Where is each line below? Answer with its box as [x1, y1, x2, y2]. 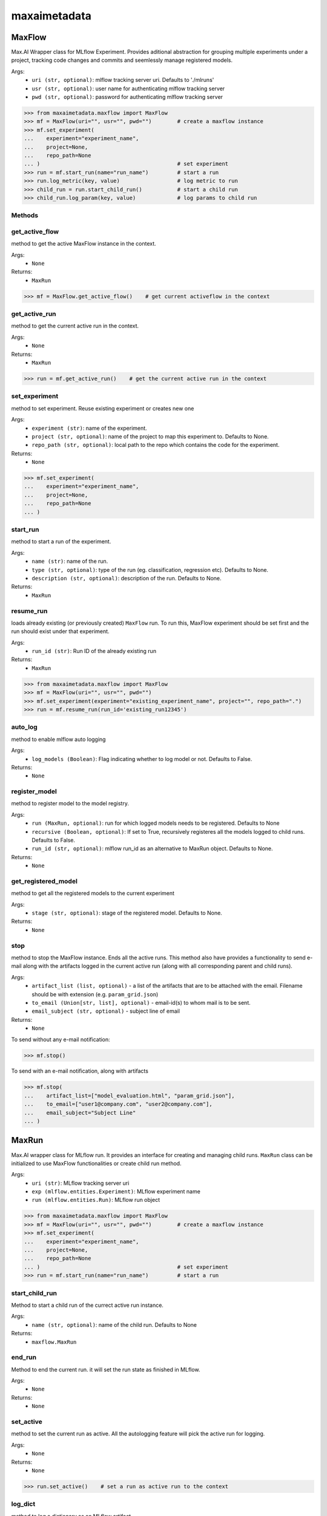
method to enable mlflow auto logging [11, 736, 106, 743]
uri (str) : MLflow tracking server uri [31, 1179, 130, 1187]
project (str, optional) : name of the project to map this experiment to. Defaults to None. [31, 432, 269, 440]
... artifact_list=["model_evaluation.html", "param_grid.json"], [24, 1092, 235, 1099]
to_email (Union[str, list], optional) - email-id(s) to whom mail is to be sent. [31, 999, 251, 1006]
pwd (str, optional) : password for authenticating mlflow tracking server [31, 93, 223, 101]
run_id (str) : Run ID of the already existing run [31, 648, 157, 655]
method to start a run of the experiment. [11, 538, 111, 545]
